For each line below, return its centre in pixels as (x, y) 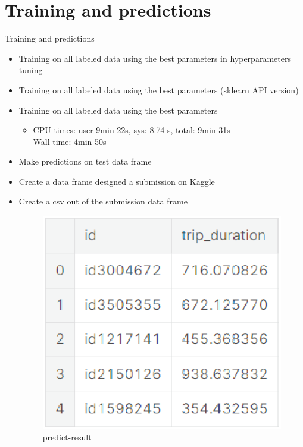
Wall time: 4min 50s (70, 141)
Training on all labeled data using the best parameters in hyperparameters (155, 58)
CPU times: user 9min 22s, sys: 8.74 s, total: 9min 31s (132, 130)
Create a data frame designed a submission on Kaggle (117, 181)
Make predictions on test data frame (85, 161)
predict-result (67, 437)
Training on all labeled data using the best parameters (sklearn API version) (159, 89)
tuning (31, 70)
